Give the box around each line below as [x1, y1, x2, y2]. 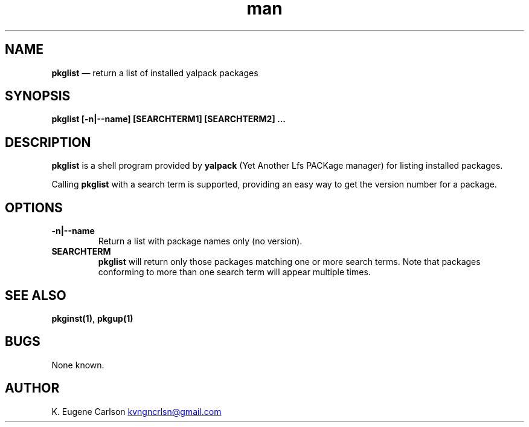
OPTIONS [5, 200, 63, 215]
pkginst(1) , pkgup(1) [51, 313, 133, 324]
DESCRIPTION [5, 134, 91, 150]
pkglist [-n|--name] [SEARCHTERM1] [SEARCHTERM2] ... [51, 114, 286, 125]
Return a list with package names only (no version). [98, 236, 303, 247]
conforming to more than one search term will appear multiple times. [98, 267, 371, 278]
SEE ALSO [5, 287, 66, 303]
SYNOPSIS [5, 88, 71, 104]
